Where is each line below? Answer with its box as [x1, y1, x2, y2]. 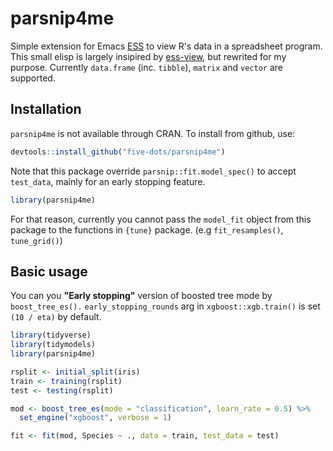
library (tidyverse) [10, 330, 92, 341]
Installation [10, 101, 82, 118]
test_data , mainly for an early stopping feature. [10, 175, 206, 187]
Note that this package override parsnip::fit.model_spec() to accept [10, 165, 297, 177]
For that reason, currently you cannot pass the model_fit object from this [10, 213, 312, 225]
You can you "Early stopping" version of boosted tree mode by [10, 290, 273, 302]
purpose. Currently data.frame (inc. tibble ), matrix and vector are [10, 61, 283, 73]
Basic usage [10, 263, 88, 280]
